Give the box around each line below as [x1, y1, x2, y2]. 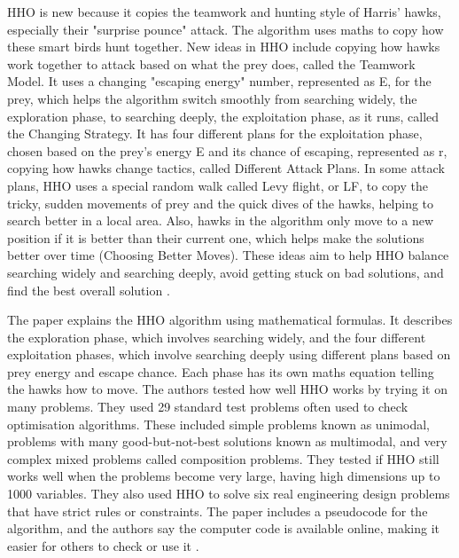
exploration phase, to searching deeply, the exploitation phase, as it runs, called [7, 106, 440, 125]
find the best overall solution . [7, 280, 170, 299]
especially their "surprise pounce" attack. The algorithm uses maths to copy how [7, 20, 444, 38]
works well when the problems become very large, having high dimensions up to [7, 467, 440, 485]
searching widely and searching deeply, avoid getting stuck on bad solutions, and [7, 263, 444, 281]
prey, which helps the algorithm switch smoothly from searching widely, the [7, 89, 417, 107]
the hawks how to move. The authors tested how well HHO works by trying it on [7, 380, 447, 398]
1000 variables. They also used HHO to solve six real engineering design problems [7, 484, 450, 503]
